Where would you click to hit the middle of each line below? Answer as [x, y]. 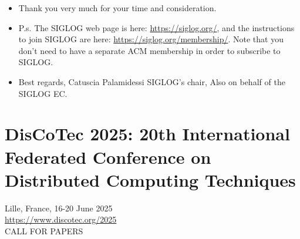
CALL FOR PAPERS [44, 230]
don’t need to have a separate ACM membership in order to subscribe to [149, 50]
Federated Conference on [108, 156]
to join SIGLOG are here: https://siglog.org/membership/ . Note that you [151, 39]
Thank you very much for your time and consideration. [117, 8]
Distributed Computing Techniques [150, 179]
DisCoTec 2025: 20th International [147, 134]
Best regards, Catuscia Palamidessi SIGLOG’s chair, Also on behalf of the [152, 81]
